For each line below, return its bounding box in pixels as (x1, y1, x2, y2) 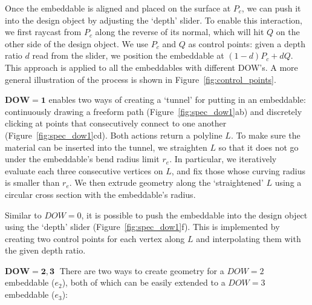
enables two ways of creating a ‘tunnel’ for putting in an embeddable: (48, 93, 306, 106)
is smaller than (5, 176, 60, 189)
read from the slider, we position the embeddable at (32, 49, 224, 62)
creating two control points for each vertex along (5, 232, 185, 244)
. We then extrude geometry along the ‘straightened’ (69, 176, 264, 189)
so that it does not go (218, 140, 299, 153)
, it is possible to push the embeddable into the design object (81, 208, 308, 221)
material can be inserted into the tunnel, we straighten (5, 140, 207, 153)
